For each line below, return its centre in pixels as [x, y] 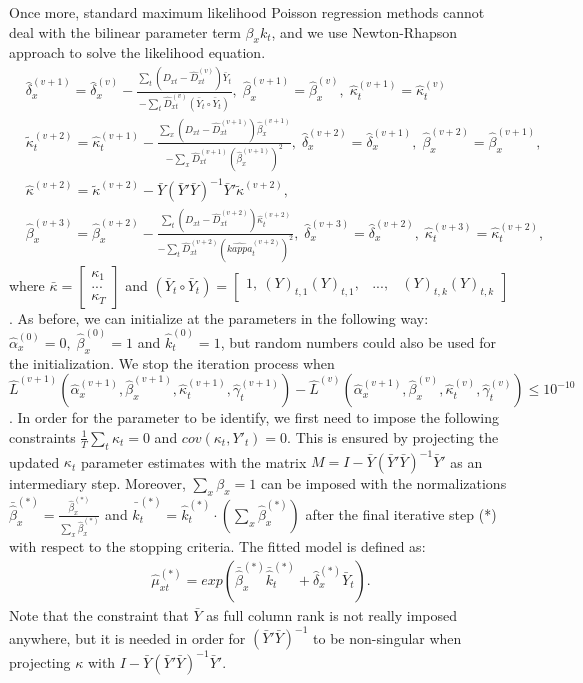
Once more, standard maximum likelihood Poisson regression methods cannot [247, 12]
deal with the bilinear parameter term [125, 31]
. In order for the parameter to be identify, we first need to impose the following [254, 417]
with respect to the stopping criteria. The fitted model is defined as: [217, 546]
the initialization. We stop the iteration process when [172, 362]
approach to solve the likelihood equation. [137, 52]
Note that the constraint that [99, 615]
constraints [42, 436]
